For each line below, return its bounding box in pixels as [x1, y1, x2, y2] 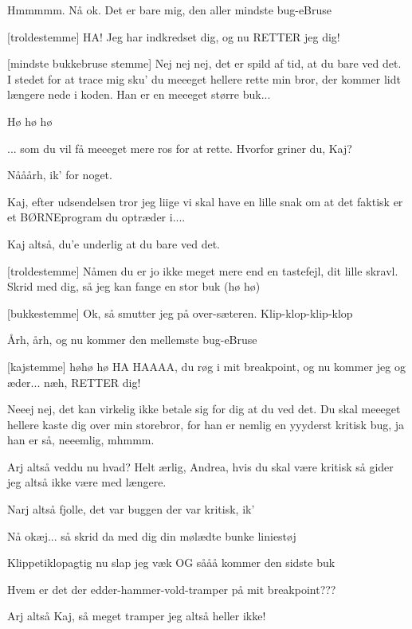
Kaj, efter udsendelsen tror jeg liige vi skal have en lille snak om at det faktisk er [7, 193, 403, 209]
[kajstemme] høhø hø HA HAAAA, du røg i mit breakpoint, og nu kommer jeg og [7, 357, 406, 374]
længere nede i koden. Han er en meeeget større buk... [7, 86, 271, 103]
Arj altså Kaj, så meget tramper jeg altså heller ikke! [7, 608, 266, 624]
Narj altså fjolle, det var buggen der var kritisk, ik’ [7, 501, 255, 518]
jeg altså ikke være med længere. [7, 474, 167, 490]
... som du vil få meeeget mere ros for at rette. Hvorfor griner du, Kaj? [7, 139, 352, 156]
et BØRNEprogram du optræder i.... [7, 209, 186, 225]
